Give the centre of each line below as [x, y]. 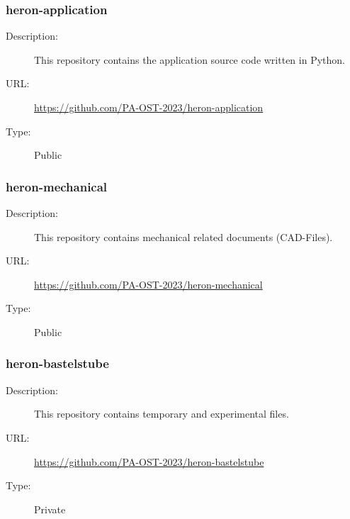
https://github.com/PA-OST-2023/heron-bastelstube [149, 461]
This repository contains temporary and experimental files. [162, 414]
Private [50, 509]
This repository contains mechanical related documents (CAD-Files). [184, 236]
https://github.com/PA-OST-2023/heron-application [149, 107]
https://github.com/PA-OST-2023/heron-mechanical [148, 284]
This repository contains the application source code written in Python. [190, 59]
